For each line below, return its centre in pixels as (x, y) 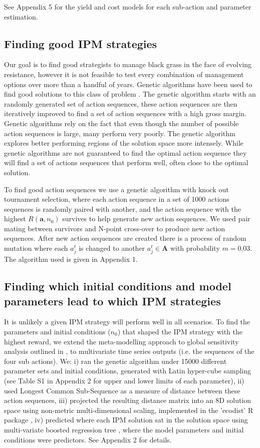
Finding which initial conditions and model (118, 286)
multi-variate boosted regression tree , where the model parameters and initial (124, 429)
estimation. (21, 16)
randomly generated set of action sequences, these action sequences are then (121, 103)
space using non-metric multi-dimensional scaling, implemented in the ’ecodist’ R (129, 410)
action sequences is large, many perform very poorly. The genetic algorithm (120, 133)
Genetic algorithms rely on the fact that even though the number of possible (121, 123)
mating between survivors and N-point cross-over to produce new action (115, 228)
